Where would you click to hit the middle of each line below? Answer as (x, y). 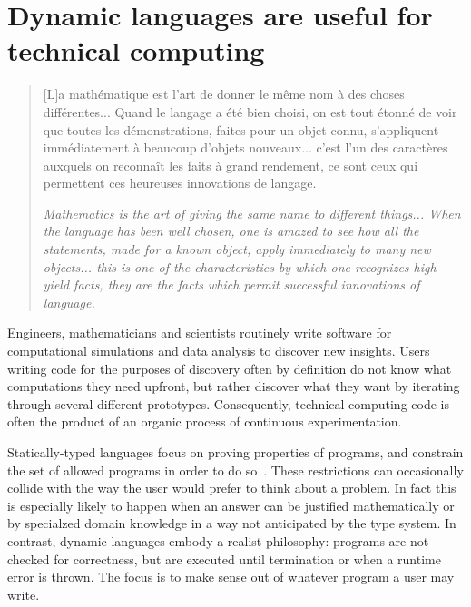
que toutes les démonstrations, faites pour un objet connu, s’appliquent (241, 129)
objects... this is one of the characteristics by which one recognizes (226, 266)
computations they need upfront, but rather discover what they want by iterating (234, 386)
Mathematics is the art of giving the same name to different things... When (252, 213)
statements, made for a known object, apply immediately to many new (237, 249)
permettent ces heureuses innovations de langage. (180, 183)
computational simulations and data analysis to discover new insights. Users (219, 351)
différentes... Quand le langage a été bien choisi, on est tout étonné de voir (250, 111)
